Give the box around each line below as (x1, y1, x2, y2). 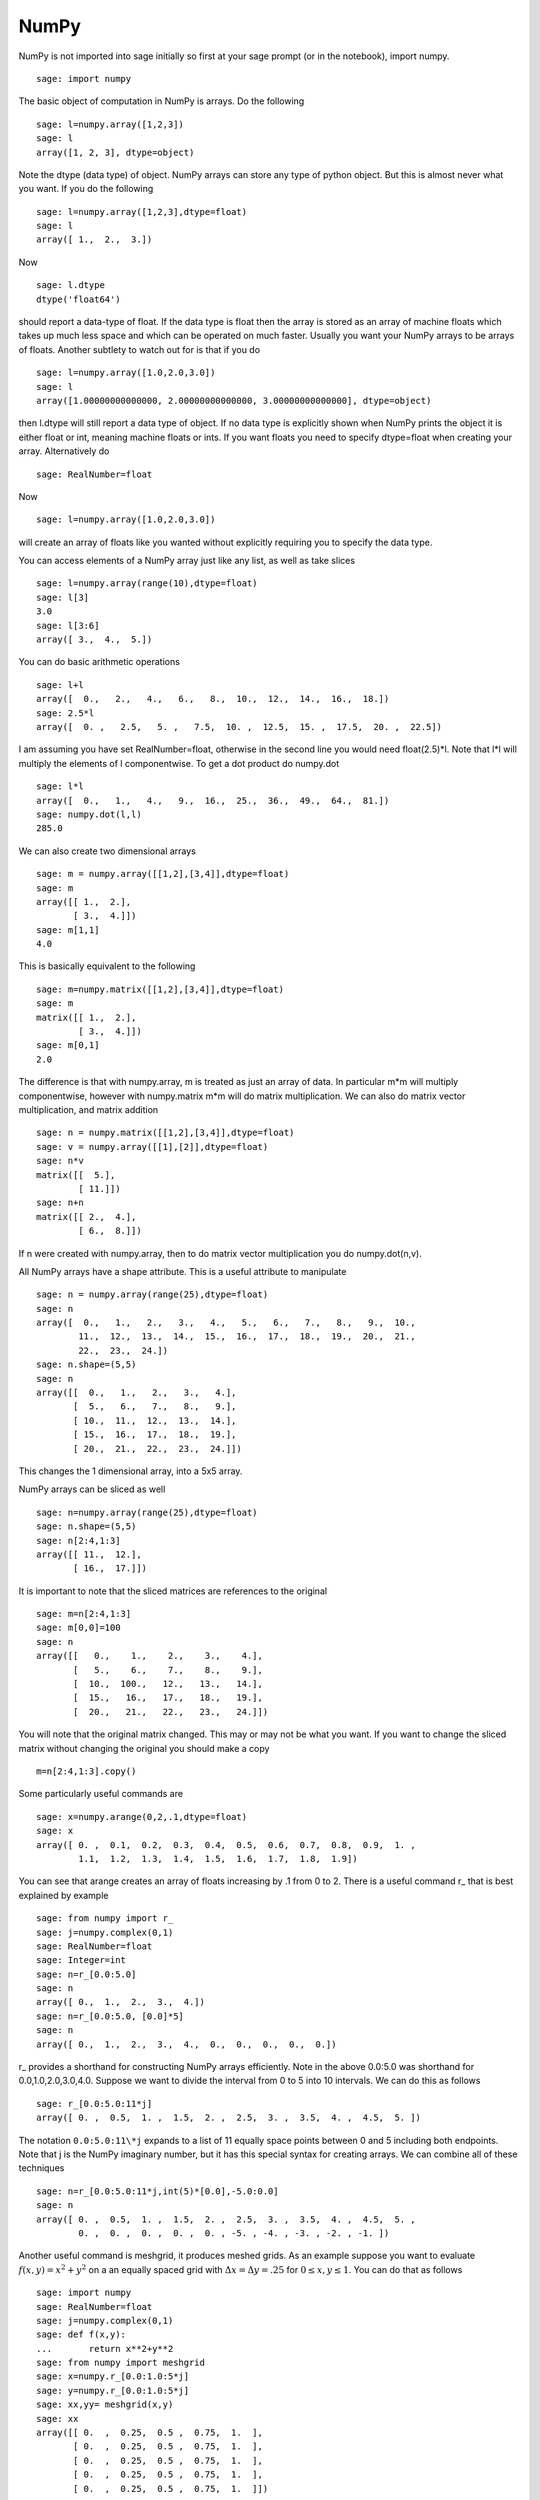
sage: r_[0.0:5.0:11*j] (36, 2098, 153, 2109)
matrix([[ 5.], (36, 1169, 116, 1180)
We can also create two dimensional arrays (18, 845, 197, 857)
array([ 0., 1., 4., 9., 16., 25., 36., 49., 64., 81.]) (36, 795, 390, 806)
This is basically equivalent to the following (18, 960, 196, 972)
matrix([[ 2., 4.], (36, 1211, 137, 1222)
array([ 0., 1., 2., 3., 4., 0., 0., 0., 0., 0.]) (36, 2038, 337, 2050)
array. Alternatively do (18, 445, 110, 457)
